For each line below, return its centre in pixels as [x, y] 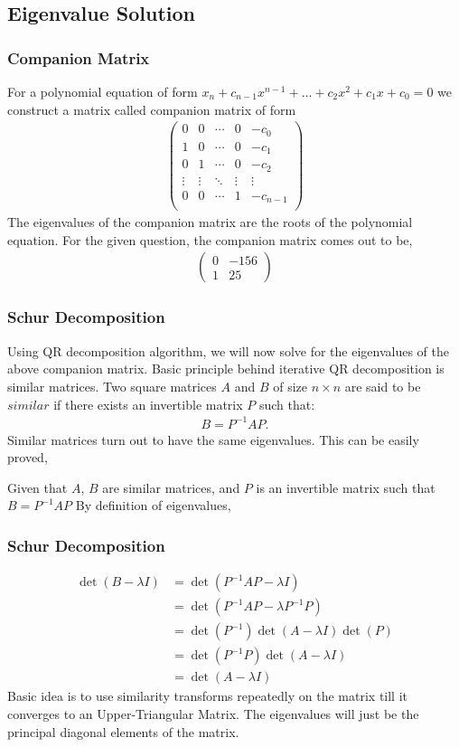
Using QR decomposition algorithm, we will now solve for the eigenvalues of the [228, 350]
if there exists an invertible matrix [148, 404]
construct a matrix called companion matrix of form [152, 109]
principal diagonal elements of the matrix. [123, 731]
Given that [37, 487]
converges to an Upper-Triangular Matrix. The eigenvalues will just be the [213, 713]
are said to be [383, 386]
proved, [28, 457]
